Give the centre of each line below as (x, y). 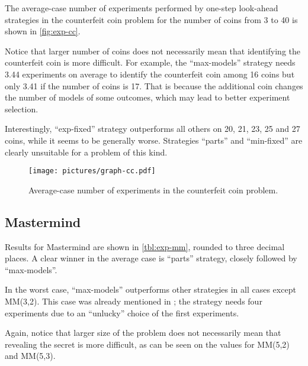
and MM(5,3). (30, 356)
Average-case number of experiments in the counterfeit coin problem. (153, 190)
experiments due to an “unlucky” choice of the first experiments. (122, 312)
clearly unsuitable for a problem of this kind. (86, 152)
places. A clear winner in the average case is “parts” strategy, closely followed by (151, 258)
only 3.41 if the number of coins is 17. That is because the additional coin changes (154, 85)
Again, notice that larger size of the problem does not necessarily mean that (143, 333)
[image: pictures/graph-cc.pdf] (92, 171)
